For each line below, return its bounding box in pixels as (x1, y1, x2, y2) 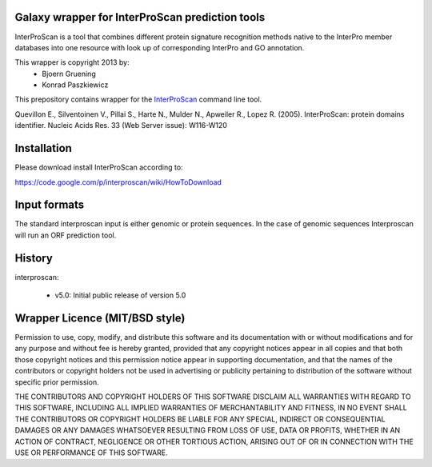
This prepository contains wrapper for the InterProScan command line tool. (14, 94, 262, 104)
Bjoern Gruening (42, 69, 96, 78)
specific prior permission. (14, 377, 99, 387)
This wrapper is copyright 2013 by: (14, 58, 130, 67)
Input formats (14, 198, 85, 212)
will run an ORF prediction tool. (14, 230, 117, 240)
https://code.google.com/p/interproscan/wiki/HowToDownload (14, 177, 222, 187)
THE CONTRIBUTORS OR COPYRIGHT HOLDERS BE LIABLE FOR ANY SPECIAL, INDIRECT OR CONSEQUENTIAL (14, 414, 386, 424)
